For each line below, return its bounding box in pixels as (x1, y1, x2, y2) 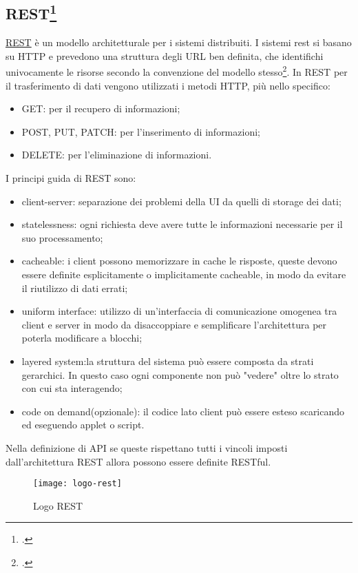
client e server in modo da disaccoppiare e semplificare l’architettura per (21, 317, 327, 331)
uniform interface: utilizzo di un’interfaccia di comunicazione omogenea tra (21, 304, 337, 318)
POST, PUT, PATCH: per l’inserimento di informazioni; (21, 124, 260, 138)
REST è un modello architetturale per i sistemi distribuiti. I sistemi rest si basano (6, 35, 352, 50)
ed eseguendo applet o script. (21, 417, 145, 432)
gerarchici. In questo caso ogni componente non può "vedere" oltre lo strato (21, 367, 339, 382)
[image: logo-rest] (33, 479, 122, 489)
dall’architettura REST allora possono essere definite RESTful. (6, 454, 271, 468)
